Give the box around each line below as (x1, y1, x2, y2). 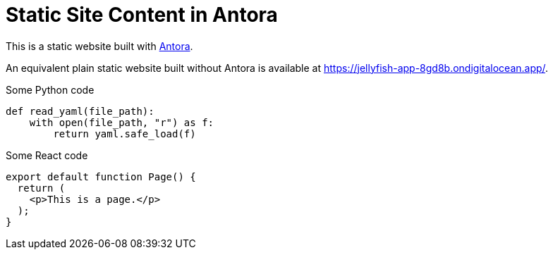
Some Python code (6, 83, 95, 96)
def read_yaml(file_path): (6, 105, 154, 117)
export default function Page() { (6, 170, 196, 182)
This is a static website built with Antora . (6, 39, 193, 52)
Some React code (6, 149, 88, 161)
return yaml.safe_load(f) (53, 127, 196, 139)
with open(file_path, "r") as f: (29, 116, 214, 128)
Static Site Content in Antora (6, 3, 278, 27)
